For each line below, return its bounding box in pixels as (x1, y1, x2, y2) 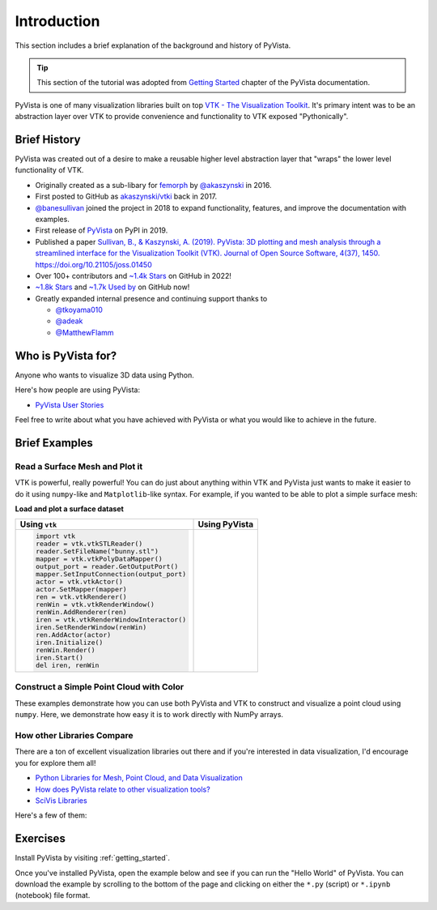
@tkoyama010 (55, 305, 103, 315)
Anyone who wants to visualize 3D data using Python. (15, 370, 194, 380)
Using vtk (19, 519, 57, 530)
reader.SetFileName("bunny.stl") (35, 547, 159, 556)
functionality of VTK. (15, 165, 84, 175)
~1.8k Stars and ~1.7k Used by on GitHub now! (35, 282, 190, 292)
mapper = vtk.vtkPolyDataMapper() (35, 555, 163, 563)
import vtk (35, 532, 76, 540)
